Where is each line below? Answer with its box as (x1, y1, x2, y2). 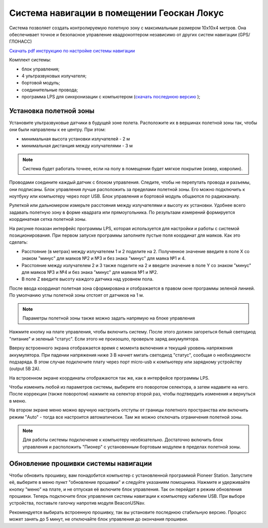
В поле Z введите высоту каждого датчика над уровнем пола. (21, 276, 154, 282)
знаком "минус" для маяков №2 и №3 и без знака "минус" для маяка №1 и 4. (21, 256, 186, 262)
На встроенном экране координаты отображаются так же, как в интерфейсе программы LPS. (9, 375, 209, 381)
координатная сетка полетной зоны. (9, 216, 87, 222)
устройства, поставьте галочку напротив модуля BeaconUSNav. (9, 500, 146, 506)
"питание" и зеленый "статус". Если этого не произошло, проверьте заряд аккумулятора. (9, 335, 200, 342)
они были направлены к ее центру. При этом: (9, 127, 106, 132)
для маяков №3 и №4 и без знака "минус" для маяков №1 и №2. (21, 269, 158, 275)
